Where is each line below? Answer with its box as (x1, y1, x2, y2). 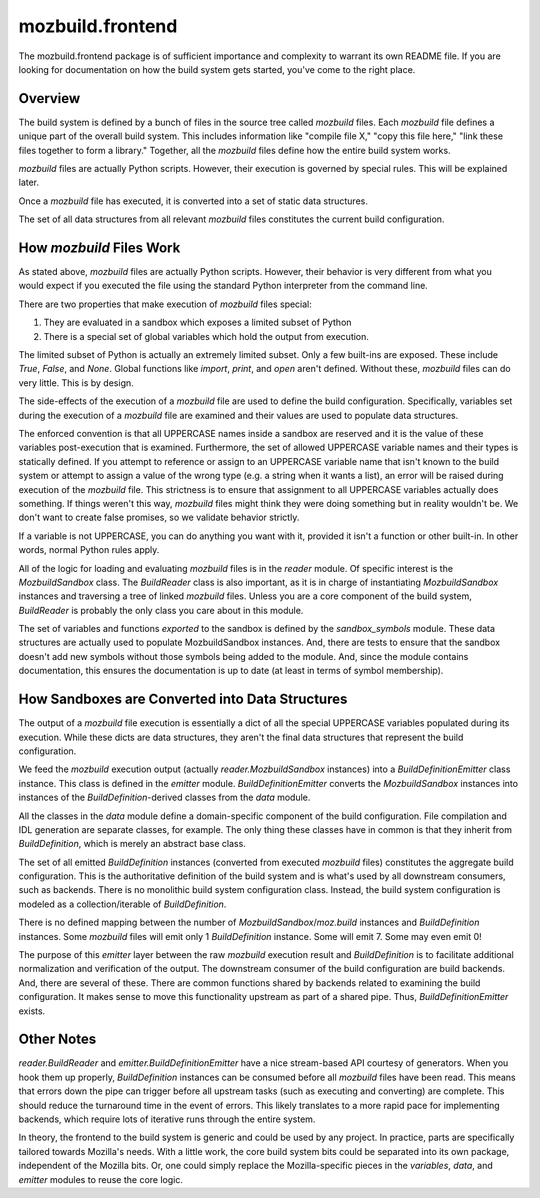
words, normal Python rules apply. (18, 544, 160, 556)
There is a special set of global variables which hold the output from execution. (43, 330, 370, 342)
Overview (18, 90, 81, 107)
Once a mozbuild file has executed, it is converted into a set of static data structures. (18, 195, 369, 207)
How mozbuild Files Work (18, 240, 181, 256)
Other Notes (18, 1031, 97, 1048)
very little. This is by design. (18, 376, 134, 389)
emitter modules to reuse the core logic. (18, 1173, 184, 1185)
